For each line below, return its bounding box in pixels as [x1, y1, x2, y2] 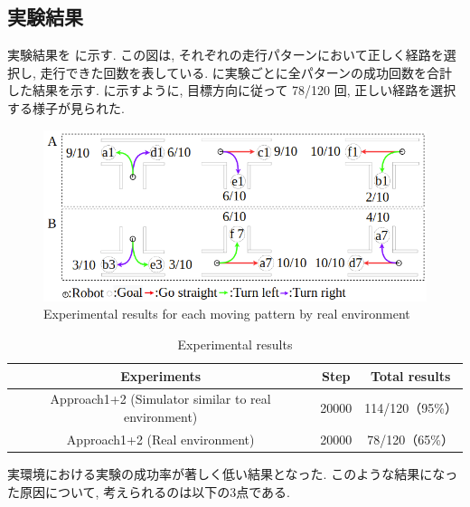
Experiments [120, 366, 202, 385]
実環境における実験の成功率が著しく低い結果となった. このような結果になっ [7, 464, 458, 483]
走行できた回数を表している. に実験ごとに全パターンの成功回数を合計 [40, 62, 452, 81]
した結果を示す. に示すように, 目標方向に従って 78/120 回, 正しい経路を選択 [7, 81, 456, 100]
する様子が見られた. [7, 98, 125, 117]
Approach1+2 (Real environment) [66, 429, 255, 448]
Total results [371, 366, 451, 385]
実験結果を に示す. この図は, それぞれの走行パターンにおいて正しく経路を [7, 45, 444, 64]
